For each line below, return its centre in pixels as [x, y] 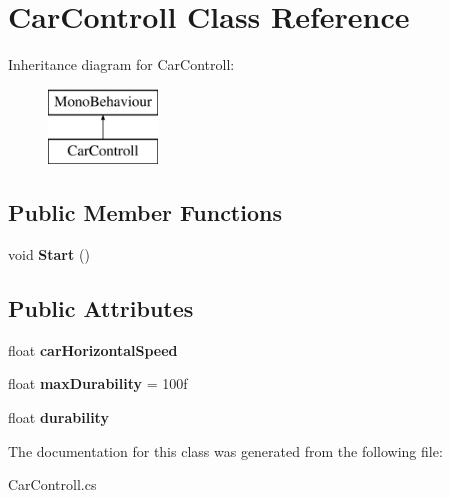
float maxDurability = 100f [98, 383]
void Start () [49, 254]
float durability [58, 417]
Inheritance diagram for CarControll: [121, 64]
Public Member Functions [145, 212]
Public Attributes [101, 308]
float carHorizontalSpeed [93, 349]
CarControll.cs [52, 484]
